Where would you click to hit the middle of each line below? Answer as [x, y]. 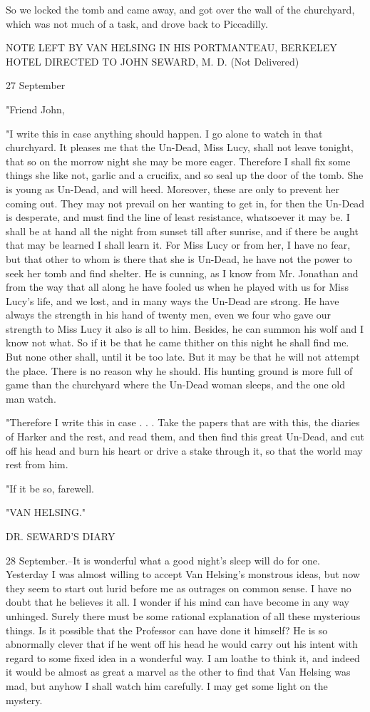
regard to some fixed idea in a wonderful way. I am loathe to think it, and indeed [183, 657]
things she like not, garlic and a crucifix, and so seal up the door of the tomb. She [185, 175]
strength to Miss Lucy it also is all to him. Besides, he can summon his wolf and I [185, 328]
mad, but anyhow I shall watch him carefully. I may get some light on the [167, 685]
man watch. [31, 398]
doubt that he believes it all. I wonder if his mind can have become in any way [178, 602]
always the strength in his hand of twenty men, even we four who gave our [169, 315]
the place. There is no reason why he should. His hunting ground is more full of [179, 370]
